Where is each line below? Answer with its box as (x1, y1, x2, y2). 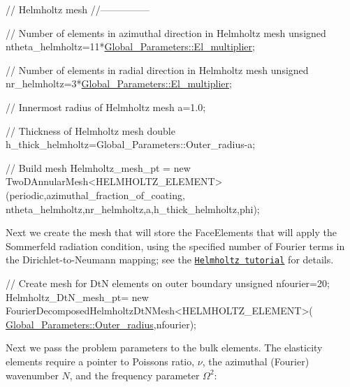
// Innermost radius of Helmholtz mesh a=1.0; (6, 99, 206, 114)
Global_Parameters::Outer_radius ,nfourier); (6, 316, 196, 331)
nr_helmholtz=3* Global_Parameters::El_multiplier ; (6, 76, 232, 91)
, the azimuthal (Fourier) (202, 353, 309, 368)
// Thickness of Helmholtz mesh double (6, 123, 175, 138)
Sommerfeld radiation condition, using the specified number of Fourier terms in (6, 238, 345, 253)
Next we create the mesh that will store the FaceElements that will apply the (6, 225, 337, 240)
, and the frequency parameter (69, 367, 200, 382)
